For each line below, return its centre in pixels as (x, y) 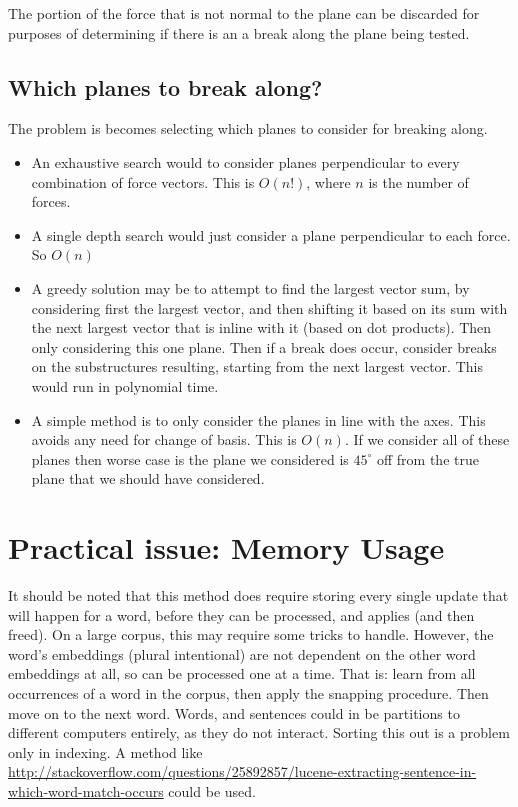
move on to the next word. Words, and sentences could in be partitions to (234, 712)
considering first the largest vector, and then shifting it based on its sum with (269, 307)
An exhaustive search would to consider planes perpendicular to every (245, 161)
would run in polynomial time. (125, 385)
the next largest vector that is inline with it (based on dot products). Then (261, 327)
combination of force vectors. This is (143, 181)
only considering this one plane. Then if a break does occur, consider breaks (264, 346)
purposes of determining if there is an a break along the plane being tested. (239, 32)
